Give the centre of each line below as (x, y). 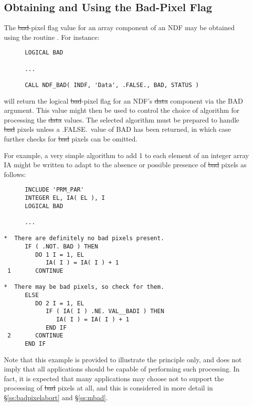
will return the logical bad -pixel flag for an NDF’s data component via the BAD (124, 100)
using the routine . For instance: (52, 37)
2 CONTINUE (35, 336)
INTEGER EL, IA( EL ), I (65, 198)
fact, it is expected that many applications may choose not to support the (114, 378)
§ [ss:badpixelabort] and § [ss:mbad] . (56, 397)
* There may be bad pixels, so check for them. (84, 287)
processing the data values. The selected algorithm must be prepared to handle (122, 119)
